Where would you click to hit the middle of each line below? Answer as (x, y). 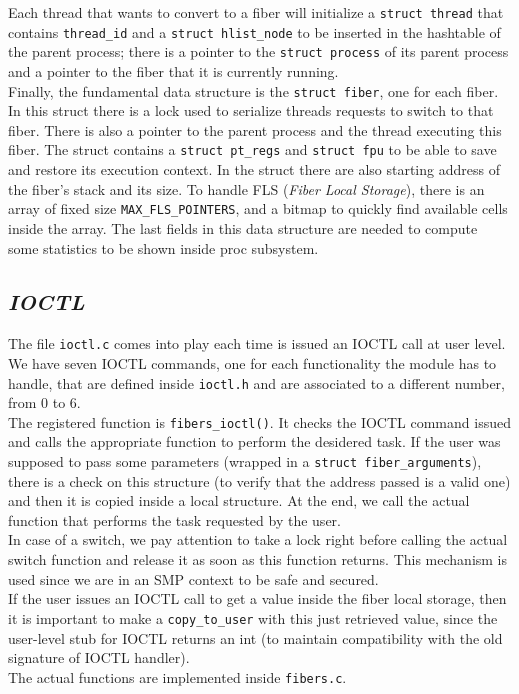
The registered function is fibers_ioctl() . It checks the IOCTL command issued (259, 421)
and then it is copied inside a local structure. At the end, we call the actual (239, 500)
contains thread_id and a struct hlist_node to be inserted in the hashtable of (254, 31)
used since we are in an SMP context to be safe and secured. (193, 578)
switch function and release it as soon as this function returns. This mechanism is (258, 559)
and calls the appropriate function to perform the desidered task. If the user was (254, 441)
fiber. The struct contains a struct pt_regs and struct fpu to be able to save (252, 149)
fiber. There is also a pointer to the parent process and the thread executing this (255, 129)
